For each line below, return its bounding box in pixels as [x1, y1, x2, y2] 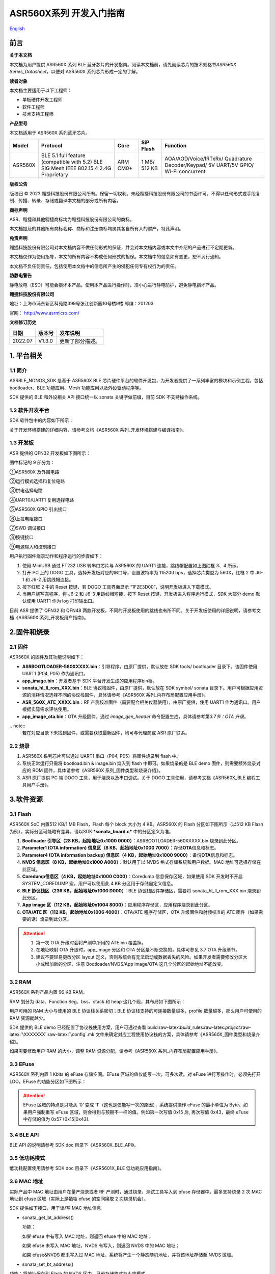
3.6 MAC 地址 [9, 1178, 43, 1185]
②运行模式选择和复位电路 [9, 478, 65, 484]
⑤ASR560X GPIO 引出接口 [9, 506, 67, 512]
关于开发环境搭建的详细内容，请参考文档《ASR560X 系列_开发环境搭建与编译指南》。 [9, 427, 187, 433]
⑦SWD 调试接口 [9, 525, 46, 531]
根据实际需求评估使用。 [22, 706, 71, 712]
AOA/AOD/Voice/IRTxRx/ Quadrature [164, 155, 252, 163]
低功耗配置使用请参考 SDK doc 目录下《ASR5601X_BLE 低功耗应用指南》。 [9, 1165, 164, 1172]
